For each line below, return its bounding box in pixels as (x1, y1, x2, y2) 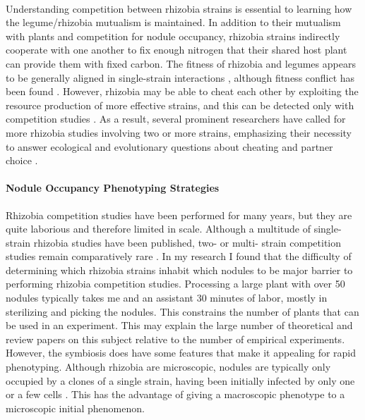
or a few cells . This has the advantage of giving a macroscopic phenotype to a (6, 387, 345, 402)
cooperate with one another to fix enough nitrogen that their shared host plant (6, 42, 347, 57)
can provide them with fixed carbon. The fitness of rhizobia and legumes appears (6, 56, 356, 70)
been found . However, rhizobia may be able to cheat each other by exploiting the (6, 84, 359, 99)
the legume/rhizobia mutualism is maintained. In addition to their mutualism (6, 15, 341, 30)
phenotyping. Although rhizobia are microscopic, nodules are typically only (6, 359, 331, 374)
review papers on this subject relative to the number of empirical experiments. (6, 331, 345, 346)
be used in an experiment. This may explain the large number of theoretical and (6, 318, 353, 333)
